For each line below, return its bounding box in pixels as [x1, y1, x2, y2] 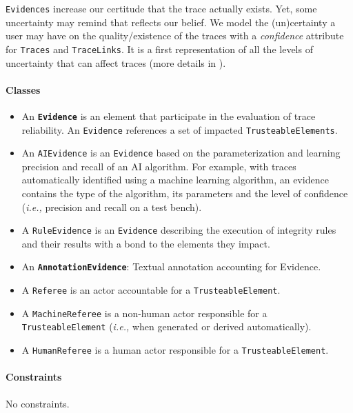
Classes [6, 82, 41, 97]
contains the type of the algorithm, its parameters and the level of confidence [21, 186, 348, 201]
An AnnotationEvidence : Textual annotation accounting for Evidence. [21, 259, 321, 274]
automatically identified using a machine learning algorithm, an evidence [21, 172, 329, 187]
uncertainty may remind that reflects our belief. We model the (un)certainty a [6, 14, 336, 29]
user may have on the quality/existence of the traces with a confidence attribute [6, 28, 344, 43]
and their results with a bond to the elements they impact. [21, 236, 270, 250]
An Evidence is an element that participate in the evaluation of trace [21, 108, 316, 123]
